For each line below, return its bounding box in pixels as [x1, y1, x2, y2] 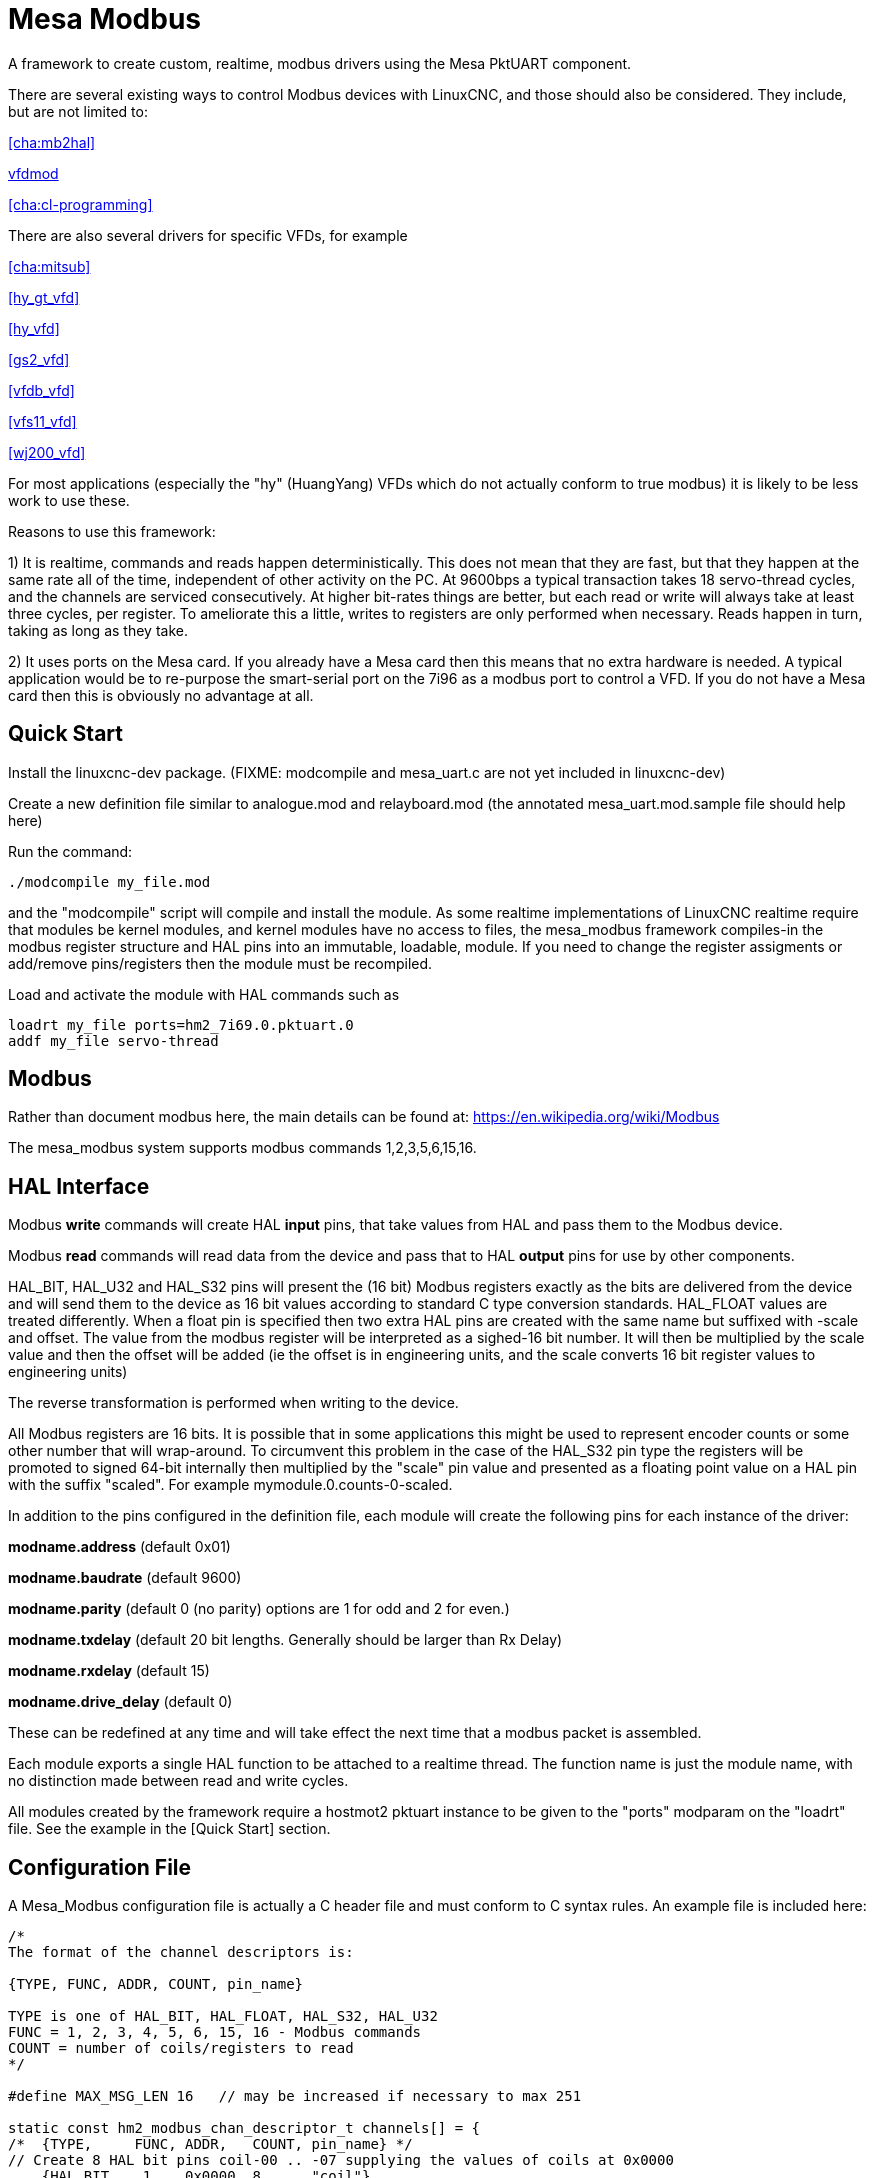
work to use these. [8, 491, 130, 509]
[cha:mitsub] [8, 257, 91, 275]
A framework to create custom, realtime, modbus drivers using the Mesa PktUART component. [8, 54, 632, 72]
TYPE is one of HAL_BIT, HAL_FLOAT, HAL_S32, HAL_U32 [8, 2008, 438, 2025]
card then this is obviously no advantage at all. [8, 686, 314, 704]
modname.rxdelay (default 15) [8, 1662, 210, 1680]
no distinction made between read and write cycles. [8, 1772, 349, 1790]
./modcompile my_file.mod [8, 873, 211, 890]
